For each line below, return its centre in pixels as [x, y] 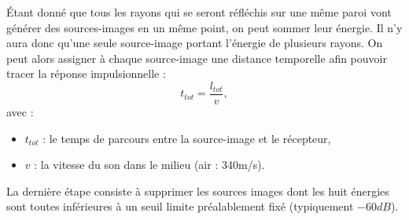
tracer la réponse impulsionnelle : [86, 73]
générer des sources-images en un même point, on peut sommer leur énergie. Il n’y [204, 27]
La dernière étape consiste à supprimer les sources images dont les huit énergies [198, 191]
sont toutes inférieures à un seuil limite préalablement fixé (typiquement [180, 206]
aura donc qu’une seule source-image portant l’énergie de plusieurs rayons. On [195, 43]
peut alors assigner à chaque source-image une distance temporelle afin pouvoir [197, 58]
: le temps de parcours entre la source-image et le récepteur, [187, 138]
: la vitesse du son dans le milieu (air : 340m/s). [149, 165]
